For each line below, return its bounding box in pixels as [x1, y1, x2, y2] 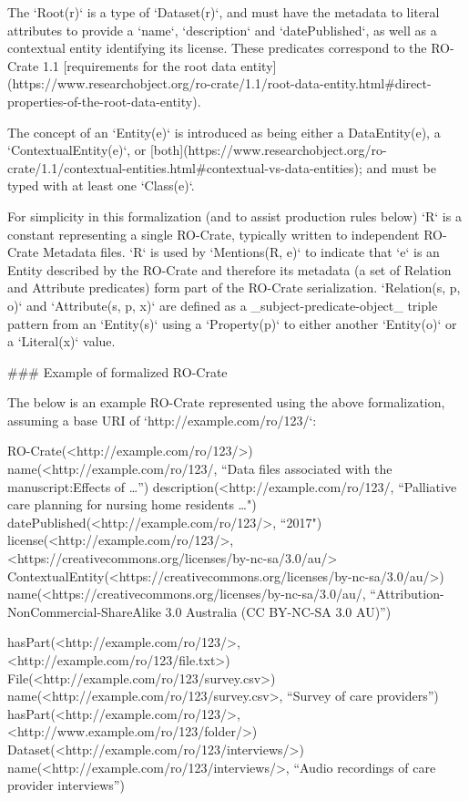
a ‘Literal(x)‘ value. [7, 332, 116, 351]
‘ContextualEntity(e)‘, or [7, 140, 147, 159]
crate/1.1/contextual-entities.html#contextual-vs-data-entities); [7, 158, 362, 177]
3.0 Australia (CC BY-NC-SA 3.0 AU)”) [165, 601, 392, 621]
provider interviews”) [7, 775, 125, 795]
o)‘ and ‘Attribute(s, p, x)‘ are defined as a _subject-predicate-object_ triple [7, 295, 438, 314]
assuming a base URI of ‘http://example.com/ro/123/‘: [7, 410, 317, 429]
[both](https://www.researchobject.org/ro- [149, 140, 387, 159]
